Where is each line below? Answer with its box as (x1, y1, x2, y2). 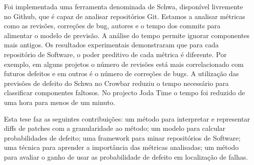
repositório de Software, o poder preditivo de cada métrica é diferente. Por (4, 49, 227, 59)
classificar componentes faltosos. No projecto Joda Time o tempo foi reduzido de (4, 87, 245, 98)
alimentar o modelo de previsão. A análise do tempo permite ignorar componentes (4, 30, 250, 40)
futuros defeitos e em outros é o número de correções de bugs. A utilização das (4, 68, 239, 79)
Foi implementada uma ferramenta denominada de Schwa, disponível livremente (4, 1, 243, 11)
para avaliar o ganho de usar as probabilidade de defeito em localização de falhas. (4, 151, 248, 162)
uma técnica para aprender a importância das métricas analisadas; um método (4, 142, 239, 152)
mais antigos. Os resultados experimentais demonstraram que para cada (4, 40, 219, 50)
